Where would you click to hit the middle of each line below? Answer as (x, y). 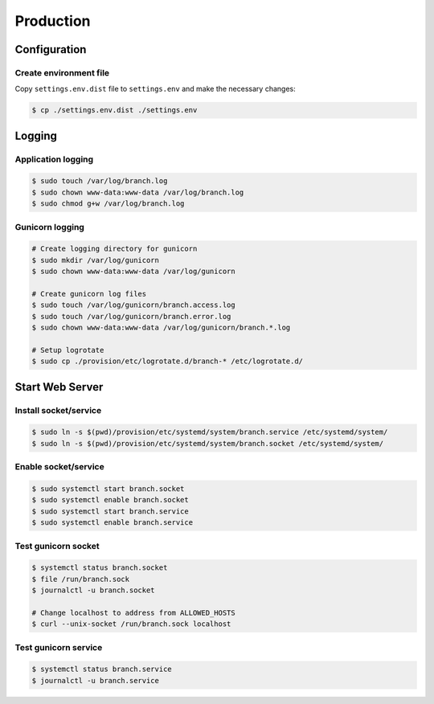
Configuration (51, 49)
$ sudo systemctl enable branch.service (112, 523)
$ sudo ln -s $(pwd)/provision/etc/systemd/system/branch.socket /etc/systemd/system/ (208, 443)
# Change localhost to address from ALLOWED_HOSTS (134, 612)
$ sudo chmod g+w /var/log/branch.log (108, 204)
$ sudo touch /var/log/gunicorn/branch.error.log (131, 316)
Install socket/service (58, 410)
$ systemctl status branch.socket (100, 568)
